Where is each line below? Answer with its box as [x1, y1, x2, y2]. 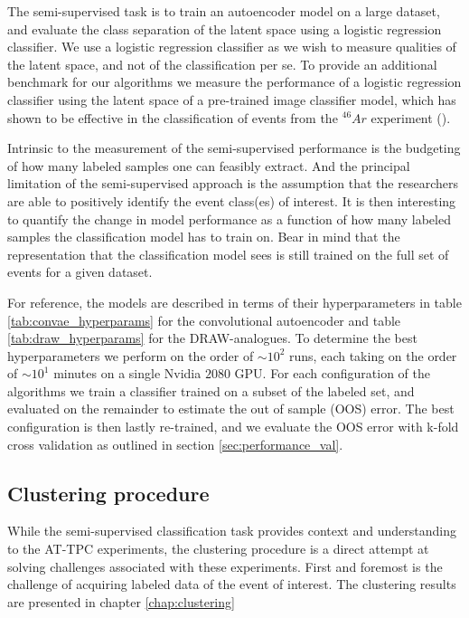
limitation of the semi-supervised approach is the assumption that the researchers [7, 174, 458, 193]
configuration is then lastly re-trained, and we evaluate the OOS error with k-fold [7, 417, 459, 436]
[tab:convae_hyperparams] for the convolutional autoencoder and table [7, 310, 401, 329]
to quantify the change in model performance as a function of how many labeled [7, 209, 451, 228]
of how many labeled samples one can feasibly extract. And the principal [7, 156, 410, 175]
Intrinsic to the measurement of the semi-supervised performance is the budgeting [7, 138, 461, 157]
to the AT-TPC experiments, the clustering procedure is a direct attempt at [7, 539, 429, 558]
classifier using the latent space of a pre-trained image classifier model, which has [7, 90, 456, 109]
